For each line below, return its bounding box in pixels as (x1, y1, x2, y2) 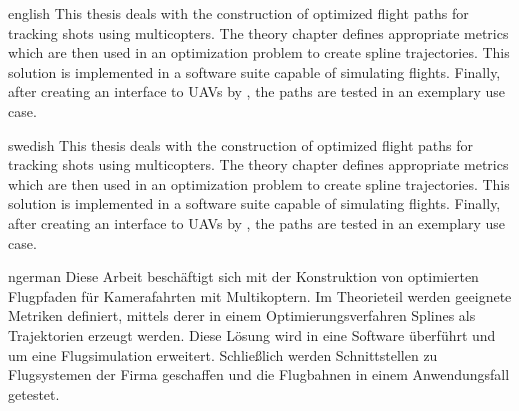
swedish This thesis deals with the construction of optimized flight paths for (8, 134, 474, 155)
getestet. (8, 383, 60, 404)
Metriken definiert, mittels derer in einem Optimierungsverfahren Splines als (8, 305, 476, 326)
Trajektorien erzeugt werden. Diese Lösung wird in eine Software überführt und (8, 324, 496, 345)
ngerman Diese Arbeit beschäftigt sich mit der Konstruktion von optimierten (8, 266, 479, 287)
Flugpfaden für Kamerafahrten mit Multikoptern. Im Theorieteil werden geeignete (8, 285, 512, 306)
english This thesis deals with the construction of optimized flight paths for (8, 3, 469, 23)
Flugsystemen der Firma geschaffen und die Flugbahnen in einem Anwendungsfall (8, 364, 510, 385)
